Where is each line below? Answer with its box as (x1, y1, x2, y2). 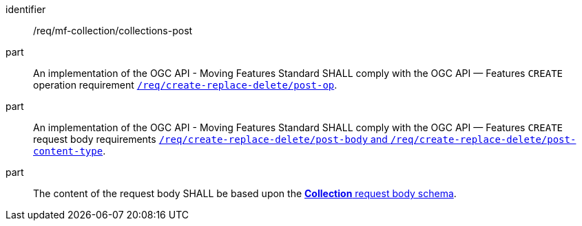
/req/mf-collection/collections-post (33, 25, 193, 36)
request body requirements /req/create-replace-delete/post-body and (33, 133, 388, 145)
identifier (6, 3, 46, 15)
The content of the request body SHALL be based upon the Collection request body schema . (33, 188, 457, 199)
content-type (33, 146, 103, 157)
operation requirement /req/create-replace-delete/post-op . (33, 79, 337, 91)
